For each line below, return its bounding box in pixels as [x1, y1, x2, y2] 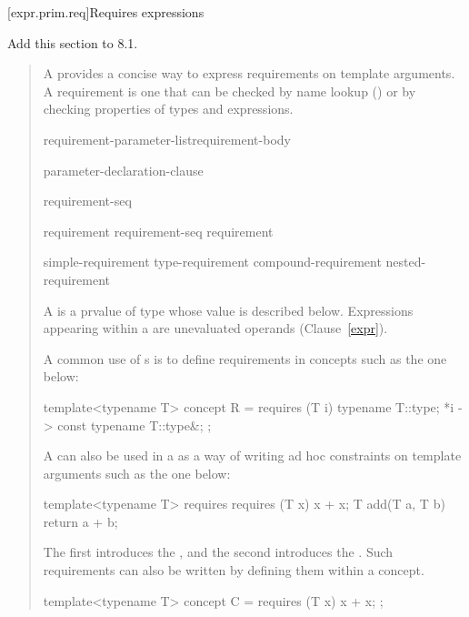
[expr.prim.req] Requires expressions [7, 3, 205, 21]
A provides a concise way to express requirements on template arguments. [43, 64, 455, 83]
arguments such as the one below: [43, 463, 231, 482]
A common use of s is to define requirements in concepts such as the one [43, 349, 447, 368]
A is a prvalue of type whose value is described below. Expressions [43, 300, 414, 319]
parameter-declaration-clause [43, 160, 204, 179]
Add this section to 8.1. [7, 33, 138, 52]
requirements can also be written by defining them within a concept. [43, 561, 424, 580]
